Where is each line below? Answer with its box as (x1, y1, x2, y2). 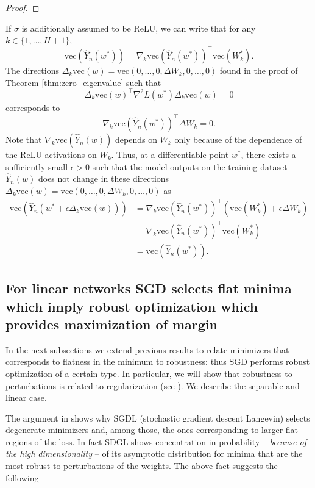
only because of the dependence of (174, 133, 302, 146)
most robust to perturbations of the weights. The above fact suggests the (5, 459, 278, 472)
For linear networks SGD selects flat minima (5, 279, 292, 298)
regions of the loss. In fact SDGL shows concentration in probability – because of (5, 435, 306, 448)
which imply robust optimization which (5, 296, 258, 315)
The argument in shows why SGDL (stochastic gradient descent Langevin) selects (5, 411, 310, 424)
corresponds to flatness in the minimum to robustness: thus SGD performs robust (5, 355, 310, 368)
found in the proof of (219, 64, 298, 77)
